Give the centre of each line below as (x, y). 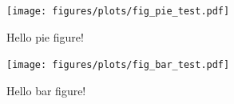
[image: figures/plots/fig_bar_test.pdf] (118, 65)
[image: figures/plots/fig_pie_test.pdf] (118, 11)
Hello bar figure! (46, 90)
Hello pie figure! (45, 36)
